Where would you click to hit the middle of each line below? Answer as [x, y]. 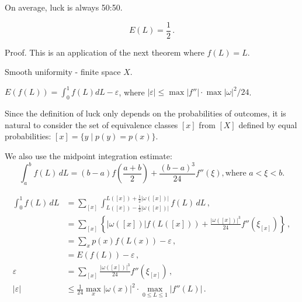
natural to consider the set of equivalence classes [91, 124]
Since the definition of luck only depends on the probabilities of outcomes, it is [145, 113]
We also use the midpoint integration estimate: [88, 155]
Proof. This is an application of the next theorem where [105, 52]
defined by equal [268, 124]
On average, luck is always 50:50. [64, 7]
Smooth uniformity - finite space [63, 72]
